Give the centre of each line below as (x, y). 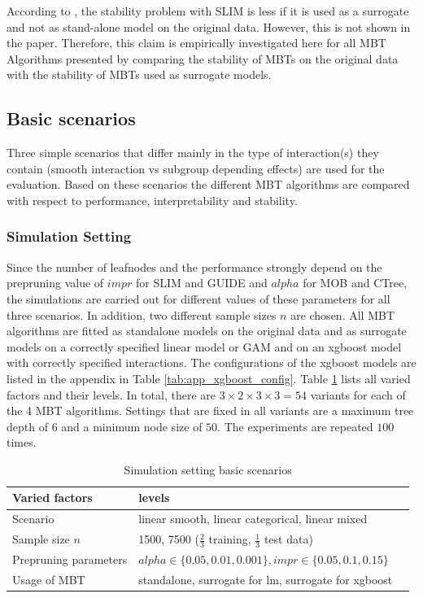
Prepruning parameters (70, 559)
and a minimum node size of (132, 426)
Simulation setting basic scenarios (208, 469)
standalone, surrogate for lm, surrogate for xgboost (266, 580)
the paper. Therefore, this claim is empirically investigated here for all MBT (196, 43)
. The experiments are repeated (295, 426)
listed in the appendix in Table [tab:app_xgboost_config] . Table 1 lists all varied (209, 378)
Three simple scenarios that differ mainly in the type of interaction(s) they (193, 153)
